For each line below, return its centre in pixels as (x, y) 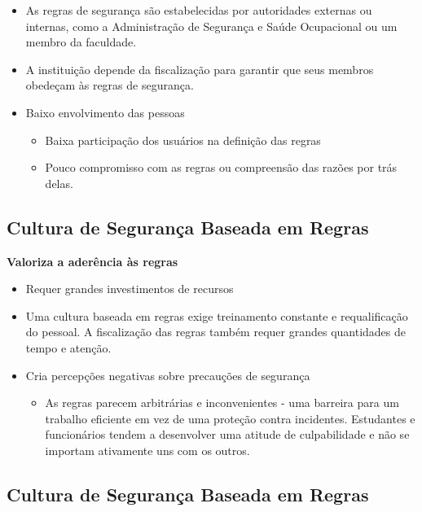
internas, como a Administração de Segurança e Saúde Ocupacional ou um (211, 26)
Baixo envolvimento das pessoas (105, 112)
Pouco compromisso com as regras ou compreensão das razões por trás (221, 167)
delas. (59, 183)
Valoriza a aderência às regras (92, 261)
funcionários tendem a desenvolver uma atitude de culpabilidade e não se (227, 434)
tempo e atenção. (68, 347)
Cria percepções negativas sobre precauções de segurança (168, 375)
